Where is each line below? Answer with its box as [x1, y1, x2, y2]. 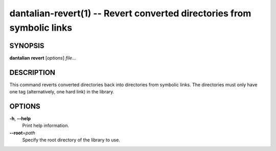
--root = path [9, 130, 36, 136]
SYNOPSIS [9, 41, 44, 50]
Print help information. [22, 122, 69, 129]
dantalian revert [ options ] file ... [9, 55, 76, 61]
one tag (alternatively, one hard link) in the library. [9, 89, 114, 95]
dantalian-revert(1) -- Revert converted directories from [9, 8, 251, 19]
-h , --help [9, 115, 31, 122]
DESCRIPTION [9, 68, 56, 77]
